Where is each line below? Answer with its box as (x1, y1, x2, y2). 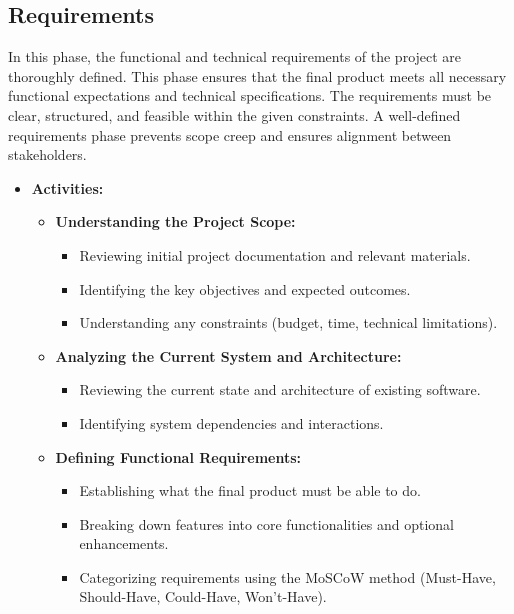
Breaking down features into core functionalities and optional (79, 513, 455, 534)
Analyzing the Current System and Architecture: (55, 345, 402, 366)
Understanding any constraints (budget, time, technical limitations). (79, 312, 498, 333)
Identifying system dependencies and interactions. (79, 412, 384, 433)
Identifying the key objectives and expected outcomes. (79, 278, 411, 299)
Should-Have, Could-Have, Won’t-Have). (79, 586, 327, 607)
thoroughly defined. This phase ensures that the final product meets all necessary (8, 65, 507, 86)
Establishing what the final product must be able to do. (79, 480, 421, 501)
